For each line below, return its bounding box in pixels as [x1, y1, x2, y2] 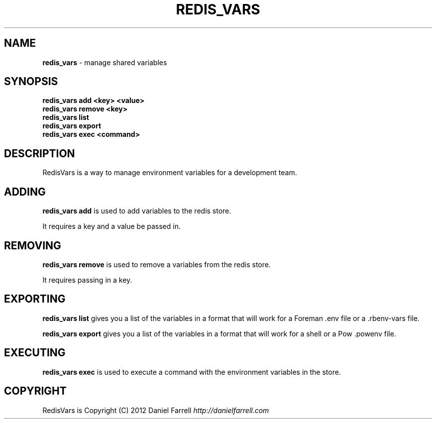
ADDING [4, 185, 46, 198]
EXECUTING [4, 346, 66, 359]
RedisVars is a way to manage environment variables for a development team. [42, 168, 297, 177]
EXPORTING [4, 293, 66, 306]
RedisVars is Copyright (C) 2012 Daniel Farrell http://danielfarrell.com [42, 406, 269, 415]
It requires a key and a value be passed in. [42, 222, 181, 231]
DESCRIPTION [4, 147, 75, 160]
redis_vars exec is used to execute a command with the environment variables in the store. [42, 367, 341, 376]
